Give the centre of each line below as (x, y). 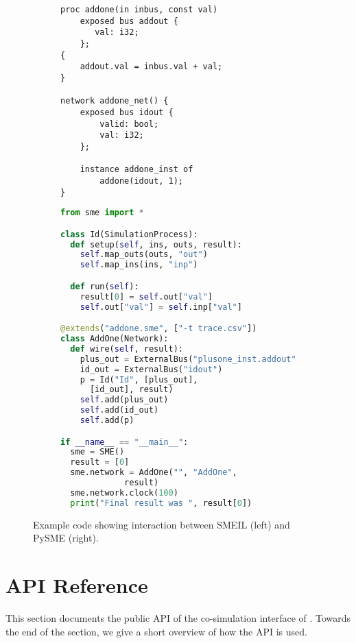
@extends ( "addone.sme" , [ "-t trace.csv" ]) (159, 329)
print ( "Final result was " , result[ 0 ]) (161, 503)
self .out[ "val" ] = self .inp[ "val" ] (161, 307)
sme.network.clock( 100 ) (124, 493)
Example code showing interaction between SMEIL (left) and (162, 524)
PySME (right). (66, 538)
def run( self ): (105, 286)
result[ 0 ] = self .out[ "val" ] (146, 296)
